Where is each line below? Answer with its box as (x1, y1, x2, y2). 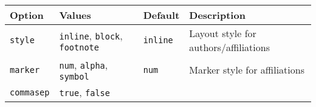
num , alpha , (59, 58, 108, 72)
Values (59, 8, 91, 22)
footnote (59, 42, 99, 52)
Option (10, 8, 44, 22)
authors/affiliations (189, 40, 270, 54)
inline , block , (59, 28, 123, 43)
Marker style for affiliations (189, 63, 304, 77)
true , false (59, 85, 110, 99)
